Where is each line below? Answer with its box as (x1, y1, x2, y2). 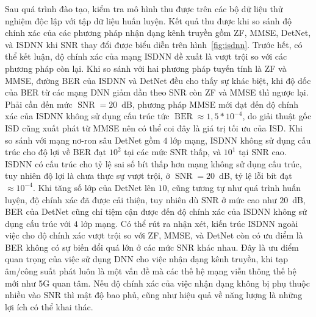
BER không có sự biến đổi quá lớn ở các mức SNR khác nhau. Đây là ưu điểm (5, 240, 299, 253)
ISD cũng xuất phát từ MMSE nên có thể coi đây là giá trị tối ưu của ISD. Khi (5, 121, 303, 134)
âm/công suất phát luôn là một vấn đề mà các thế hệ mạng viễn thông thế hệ (5, 265, 296, 277)
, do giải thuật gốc (242, 110, 312, 122)
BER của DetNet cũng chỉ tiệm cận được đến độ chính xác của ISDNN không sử (5, 205, 307, 218)
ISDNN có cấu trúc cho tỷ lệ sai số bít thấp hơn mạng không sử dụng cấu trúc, (5, 157, 302, 170)
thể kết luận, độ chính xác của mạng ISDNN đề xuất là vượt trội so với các (5, 50, 287, 63)
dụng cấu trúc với (5, 217, 71, 229)
